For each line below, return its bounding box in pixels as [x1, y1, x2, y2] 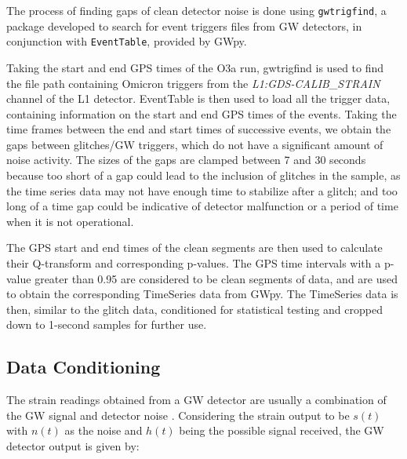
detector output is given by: [6, 437, 140, 454]
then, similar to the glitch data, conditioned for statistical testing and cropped [6, 301, 383, 317]
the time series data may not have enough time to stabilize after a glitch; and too [6, 182, 398, 199]
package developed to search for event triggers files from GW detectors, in [6, 17, 362, 34]
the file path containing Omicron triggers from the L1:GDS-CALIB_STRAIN [6, 75, 380, 91]
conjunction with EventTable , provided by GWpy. [6, 33, 247, 49]
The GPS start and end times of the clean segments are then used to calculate [6, 239, 383, 256]
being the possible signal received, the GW [179, 422, 384, 439]
